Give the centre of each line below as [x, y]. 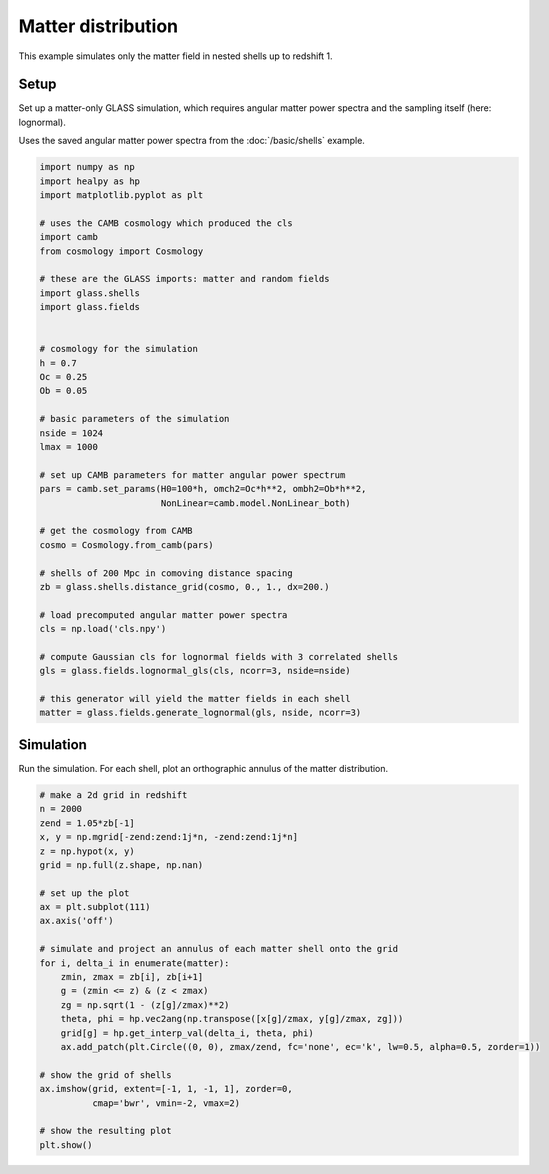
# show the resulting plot [105, 1131]
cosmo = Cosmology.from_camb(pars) [126, 544]
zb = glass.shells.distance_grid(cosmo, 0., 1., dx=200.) [184, 586]
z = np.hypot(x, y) [87, 851]
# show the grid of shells [105, 1074]
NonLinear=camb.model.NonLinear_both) [255, 503]
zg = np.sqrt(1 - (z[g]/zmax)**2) [145, 1004]
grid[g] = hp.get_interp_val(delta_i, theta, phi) [187, 1033]
